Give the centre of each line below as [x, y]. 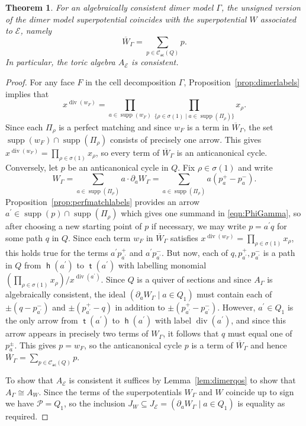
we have [20, 403]
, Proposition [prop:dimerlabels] [242, 81]
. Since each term [99, 237]
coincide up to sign [260, 391]
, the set [258, 126]
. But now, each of [195, 252]
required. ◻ [27, 416]
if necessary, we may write [199, 226]
